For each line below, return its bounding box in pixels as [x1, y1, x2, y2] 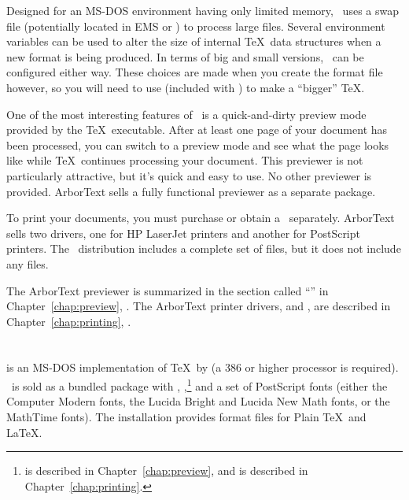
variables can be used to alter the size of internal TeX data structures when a [6, 33, 381, 50]
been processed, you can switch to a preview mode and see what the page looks [6, 136, 389, 153]
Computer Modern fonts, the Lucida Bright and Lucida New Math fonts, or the [6, 393, 390, 409]
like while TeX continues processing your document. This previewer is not [6, 152, 363, 169]
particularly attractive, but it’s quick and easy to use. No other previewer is [6, 167, 372, 183]
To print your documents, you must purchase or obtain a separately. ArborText [6, 209, 395, 226]
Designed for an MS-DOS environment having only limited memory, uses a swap [6, 2, 399, 18]
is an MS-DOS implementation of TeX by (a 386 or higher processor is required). [6, 359, 399, 376]
